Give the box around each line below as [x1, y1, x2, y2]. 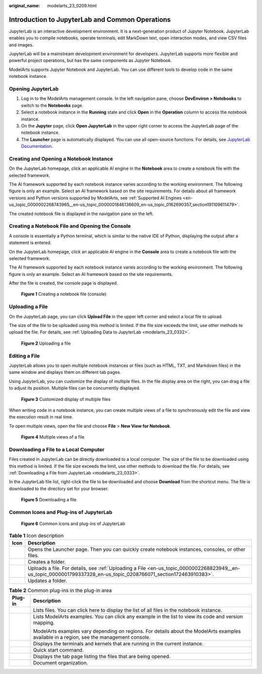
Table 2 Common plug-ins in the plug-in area [9, 587, 112, 594]
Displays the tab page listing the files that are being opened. [33, 653, 171, 660]
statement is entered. [9, 240, 52, 246]
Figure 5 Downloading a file [21, 497, 77, 503]
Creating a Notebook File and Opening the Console [9, 223, 131, 230]
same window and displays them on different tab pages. [9, 369, 121, 375]
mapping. [33, 619, 55, 626]
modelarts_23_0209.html [47, 3, 97, 8]
